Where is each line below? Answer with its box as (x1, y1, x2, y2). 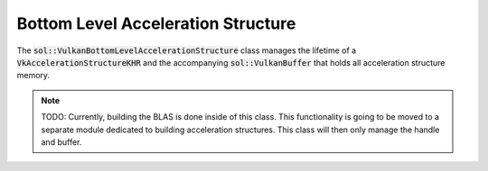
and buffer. (41, 136, 82, 148)
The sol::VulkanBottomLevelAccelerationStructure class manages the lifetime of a (16, 45, 357, 56)
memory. (16, 70, 50, 81)
